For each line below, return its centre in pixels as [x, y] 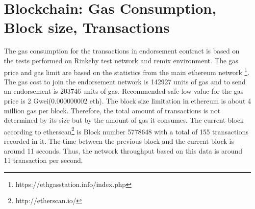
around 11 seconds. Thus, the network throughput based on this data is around [123, 150]
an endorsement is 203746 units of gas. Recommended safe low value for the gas [124, 91]
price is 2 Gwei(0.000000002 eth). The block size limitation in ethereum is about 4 [127, 100]
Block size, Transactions [87, 27]
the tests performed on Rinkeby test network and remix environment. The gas [121, 60]
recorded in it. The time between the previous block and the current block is [119, 141]
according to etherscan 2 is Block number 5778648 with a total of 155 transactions [126, 131]
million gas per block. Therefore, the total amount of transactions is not [112, 110]
